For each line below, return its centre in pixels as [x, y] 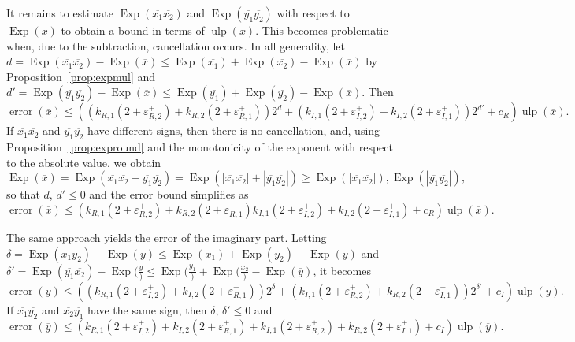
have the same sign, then [147, 309]
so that [23, 194]
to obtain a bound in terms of [133, 30]
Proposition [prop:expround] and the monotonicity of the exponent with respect [200, 147]
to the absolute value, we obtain [84, 162]
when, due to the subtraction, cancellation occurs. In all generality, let [176, 45]
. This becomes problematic [322, 30]
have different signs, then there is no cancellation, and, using [234, 130]
